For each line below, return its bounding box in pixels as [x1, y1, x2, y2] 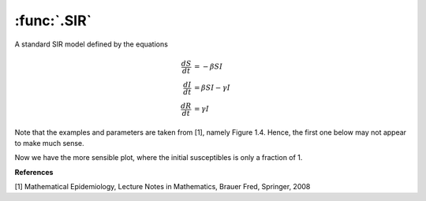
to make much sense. [14, 138, 84, 147]
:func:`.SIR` [14, 12, 92, 29]
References [14, 167, 54, 177]
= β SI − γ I [193, 84, 230, 92]
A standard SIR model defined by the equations [14, 39, 169, 49]
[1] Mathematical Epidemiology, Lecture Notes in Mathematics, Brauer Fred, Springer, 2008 [14, 182, 311, 192]
